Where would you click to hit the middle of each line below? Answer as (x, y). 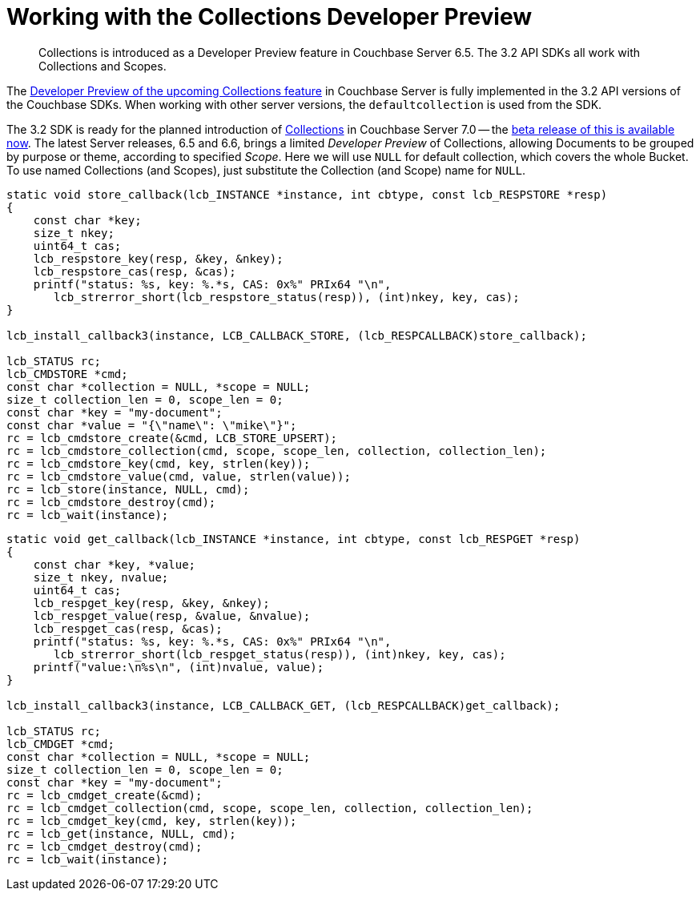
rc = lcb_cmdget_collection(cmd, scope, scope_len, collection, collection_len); (270, 808)
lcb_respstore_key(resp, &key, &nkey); (158, 258)
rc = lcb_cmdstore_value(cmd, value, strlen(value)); (179, 476)
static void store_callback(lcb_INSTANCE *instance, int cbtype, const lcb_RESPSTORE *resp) (307, 194)
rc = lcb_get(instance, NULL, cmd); (121, 833)
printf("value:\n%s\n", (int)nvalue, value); (179, 667)
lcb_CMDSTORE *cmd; (67, 374)
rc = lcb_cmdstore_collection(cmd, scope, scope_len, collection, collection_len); (277, 451)
